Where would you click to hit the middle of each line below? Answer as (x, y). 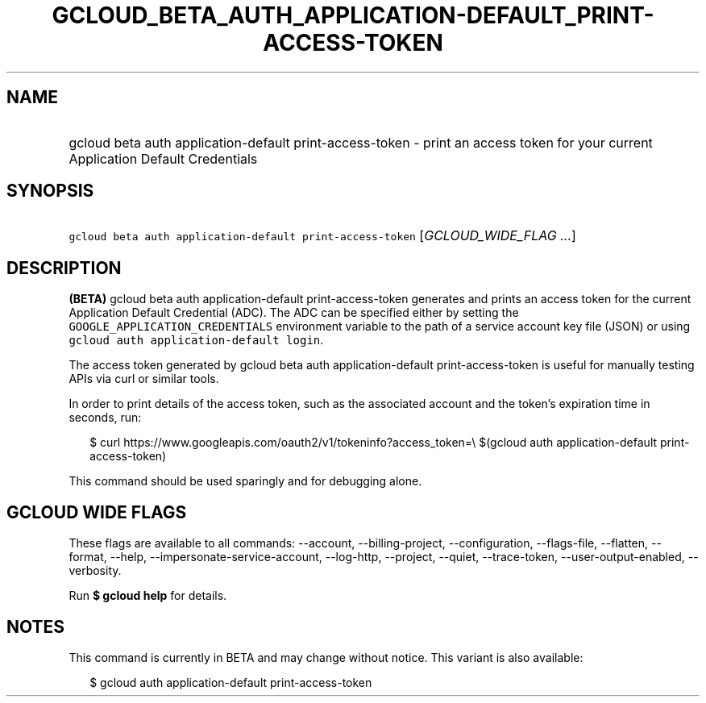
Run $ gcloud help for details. (148, 596)
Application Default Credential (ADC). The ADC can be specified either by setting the (294, 313)
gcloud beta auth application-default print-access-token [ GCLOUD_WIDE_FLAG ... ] (322, 236)
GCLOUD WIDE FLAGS (97, 512)
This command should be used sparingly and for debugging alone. (245, 481)
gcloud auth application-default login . (196, 340)
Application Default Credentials (163, 158)
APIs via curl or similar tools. (144, 379)
